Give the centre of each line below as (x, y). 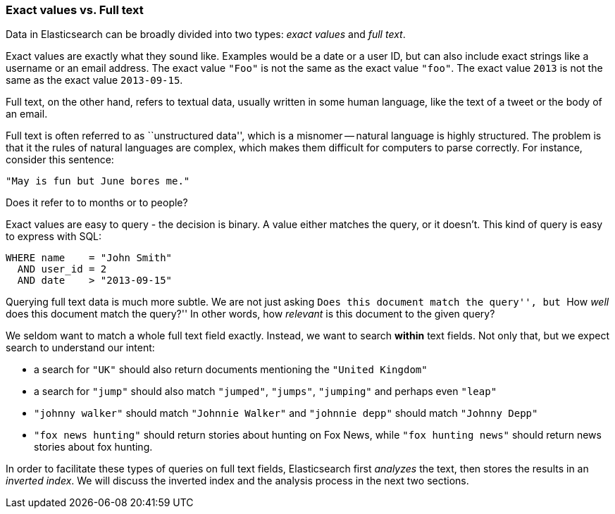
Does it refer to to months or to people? (97, 203)
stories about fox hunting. (93, 447)
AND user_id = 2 (62, 269)
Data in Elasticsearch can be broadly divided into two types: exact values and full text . (206, 35)
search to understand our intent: (80, 348)
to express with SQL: (54, 237)
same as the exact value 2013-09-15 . (94, 80)
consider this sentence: (60, 160)
